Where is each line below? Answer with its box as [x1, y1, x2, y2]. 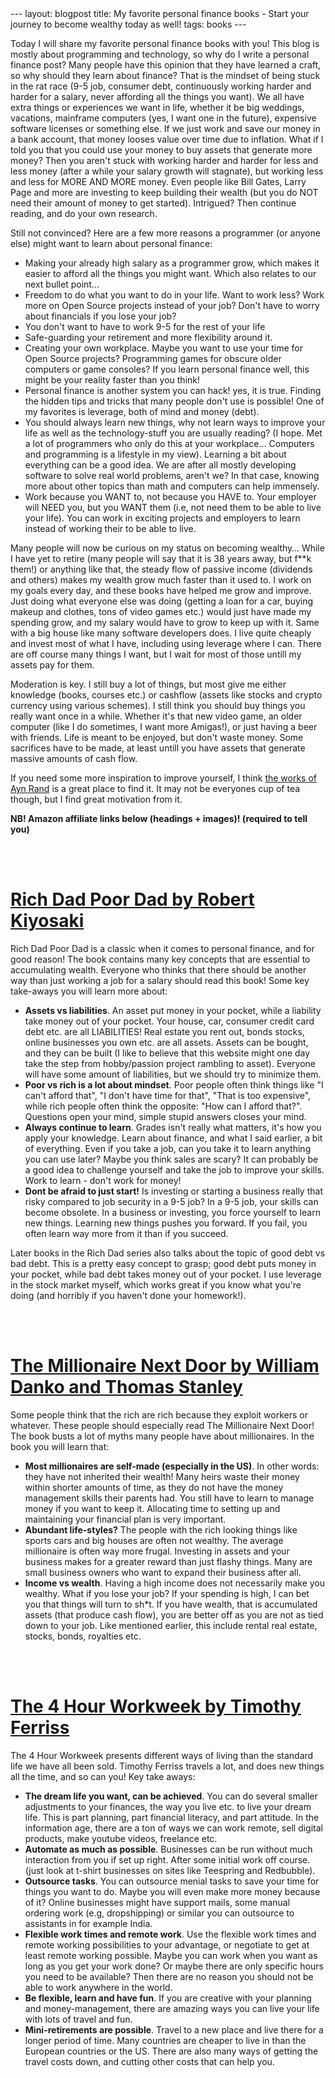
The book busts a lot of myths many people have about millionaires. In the [10, 1430, 315, 1442]
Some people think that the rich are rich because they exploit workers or [10, 1408, 308, 1421]
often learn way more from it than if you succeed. [24, 1227, 229, 1239]
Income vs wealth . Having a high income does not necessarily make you [24, 1577, 326, 1589]
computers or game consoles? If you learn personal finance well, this [24, 363, 310, 375]
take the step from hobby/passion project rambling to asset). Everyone [24, 1057, 316, 1069]
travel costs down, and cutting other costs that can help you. [24, 2055, 275, 2067]
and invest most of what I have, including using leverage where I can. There [10, 638, 322, 649]
